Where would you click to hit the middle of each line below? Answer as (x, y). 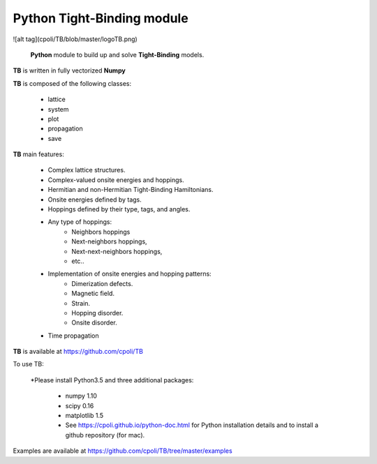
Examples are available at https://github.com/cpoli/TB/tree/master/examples (123, 451)
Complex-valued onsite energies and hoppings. (116, 180)
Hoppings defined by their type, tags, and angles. (119, 209)
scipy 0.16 (80, 405)
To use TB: (29, 364)
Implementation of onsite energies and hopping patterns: (130, 274)
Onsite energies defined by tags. (95, 200)
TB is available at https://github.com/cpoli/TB (78, 352)
